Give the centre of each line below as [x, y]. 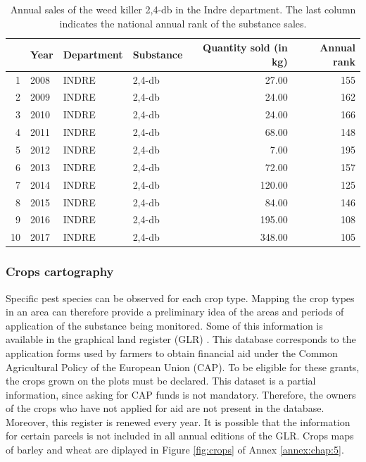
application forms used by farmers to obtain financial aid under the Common [172, 352]
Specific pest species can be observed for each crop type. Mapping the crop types [180, 298]
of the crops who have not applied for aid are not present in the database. [165, 408]
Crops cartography [60, 271]
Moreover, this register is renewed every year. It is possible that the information [178, 422]
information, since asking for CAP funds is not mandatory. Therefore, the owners [181, 394]
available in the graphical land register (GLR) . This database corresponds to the [181, 339]
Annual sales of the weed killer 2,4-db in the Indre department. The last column [183, 9]
